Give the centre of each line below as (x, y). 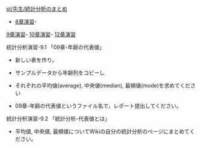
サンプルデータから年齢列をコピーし (60, 73)
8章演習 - (26, 22)
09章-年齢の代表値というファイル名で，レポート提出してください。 (98, 106)
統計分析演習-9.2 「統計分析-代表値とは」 (58, 119)
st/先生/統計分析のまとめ (37, 9)
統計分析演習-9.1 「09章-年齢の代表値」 (56, 47)
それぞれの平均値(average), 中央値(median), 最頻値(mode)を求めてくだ (103, 85)
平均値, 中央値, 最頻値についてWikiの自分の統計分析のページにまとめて (102, 131)
